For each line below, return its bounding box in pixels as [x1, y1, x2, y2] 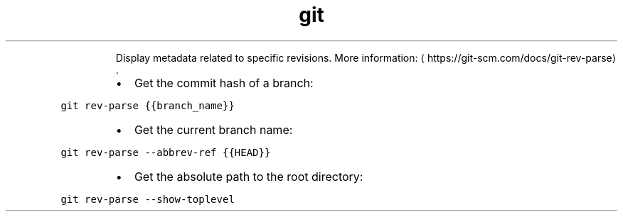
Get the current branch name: [134, 122, 293, 137]
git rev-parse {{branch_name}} [60, 99, 235, 111]
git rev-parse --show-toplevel [60, 193, 235, 205]
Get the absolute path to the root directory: [134, 169, 363, 184]
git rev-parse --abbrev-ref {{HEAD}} [60, 146, 271, 158]
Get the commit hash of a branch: [134, 75, 314, 90]
